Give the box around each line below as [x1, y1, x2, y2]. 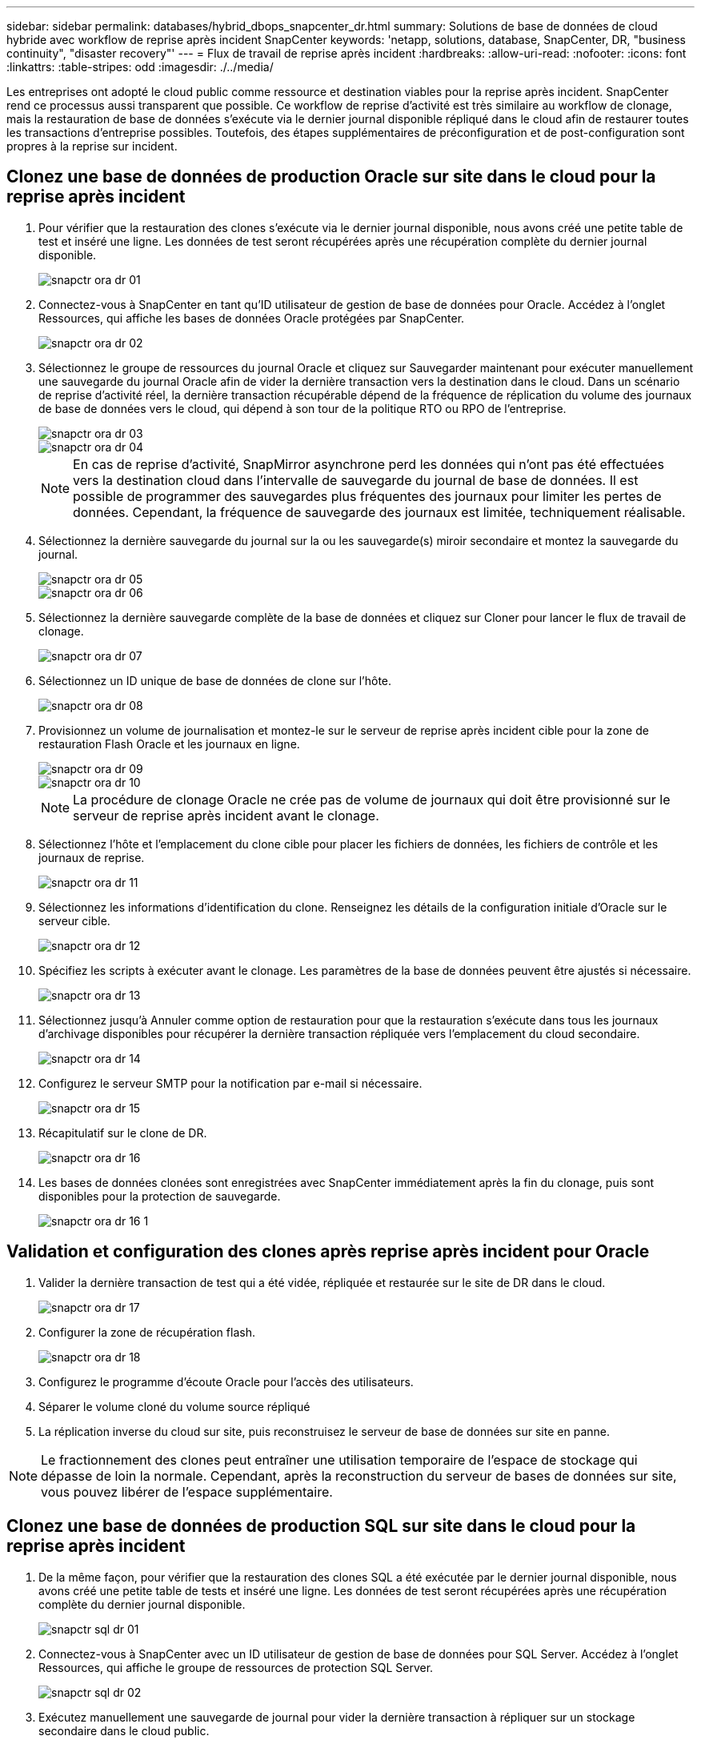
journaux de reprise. [38, 850, 145, 864]
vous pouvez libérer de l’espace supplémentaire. [41, 1483, 333, 1500]
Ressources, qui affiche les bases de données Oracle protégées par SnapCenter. [38, 311, 465, 325]
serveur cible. [38, 913, 110, 928]
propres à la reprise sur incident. [6, 139, 178, 153]
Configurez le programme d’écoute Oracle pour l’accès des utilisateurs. [38, 1374, 414, 1389]
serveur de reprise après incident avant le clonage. [73, 807, 379, 824]
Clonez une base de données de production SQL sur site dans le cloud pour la [6, 1516, 636, 1537]
